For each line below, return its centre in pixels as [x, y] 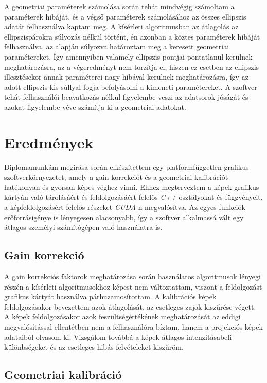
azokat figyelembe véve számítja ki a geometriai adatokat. [95, 107]
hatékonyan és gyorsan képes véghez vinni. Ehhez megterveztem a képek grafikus [132, 187]
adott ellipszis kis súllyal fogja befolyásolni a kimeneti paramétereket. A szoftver [131, 87]
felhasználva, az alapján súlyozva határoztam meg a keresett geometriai [117, 46]
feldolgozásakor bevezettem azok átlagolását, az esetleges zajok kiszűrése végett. [130, 306]
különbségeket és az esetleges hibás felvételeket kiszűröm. [94, 347]
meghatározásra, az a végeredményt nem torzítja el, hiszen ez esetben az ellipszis [132, 66]
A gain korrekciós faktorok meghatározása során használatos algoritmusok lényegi [132, 276]
